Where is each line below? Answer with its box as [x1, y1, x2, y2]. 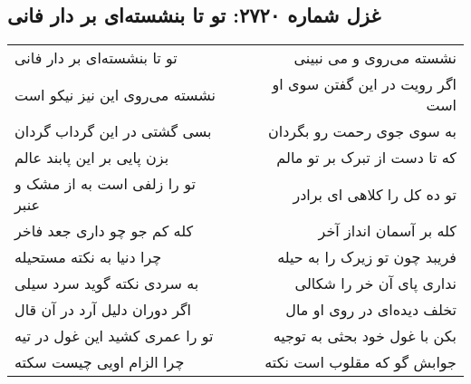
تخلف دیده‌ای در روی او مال [285, 299, 457, 321]
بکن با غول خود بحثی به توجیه [273, 325, 457, 347]
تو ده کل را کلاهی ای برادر [293, 183, 457, 205]
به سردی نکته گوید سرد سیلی [14, 273, 199, 294]
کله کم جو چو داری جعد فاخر [14, 220, 194, 242]
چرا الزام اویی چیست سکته [14, 351, 185, 373]
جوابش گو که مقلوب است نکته [264, 351, 457, 373]
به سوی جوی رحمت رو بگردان [267, 120, 457, 142]
